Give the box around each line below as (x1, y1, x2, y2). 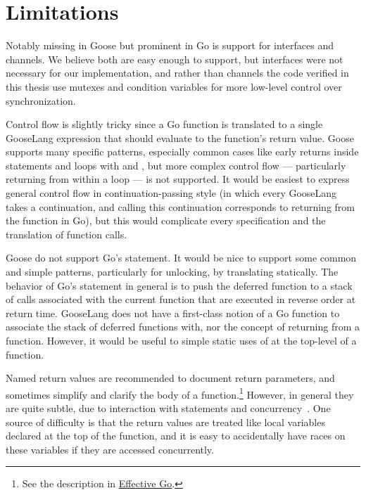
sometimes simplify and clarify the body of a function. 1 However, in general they (6, 385, 354, 401)
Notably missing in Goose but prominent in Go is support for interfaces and (6, 38, 334, 53)
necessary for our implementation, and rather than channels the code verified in (6, 65, 349, 80)
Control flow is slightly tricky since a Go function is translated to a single (6, 117, 323, 131)
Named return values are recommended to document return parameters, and (6, 371, 335, 385)
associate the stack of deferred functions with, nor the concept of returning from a (6, 319, 360, 334)
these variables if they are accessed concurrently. (6, 442, 214, 456)
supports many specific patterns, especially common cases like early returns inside (6, 144, 359, 159)
